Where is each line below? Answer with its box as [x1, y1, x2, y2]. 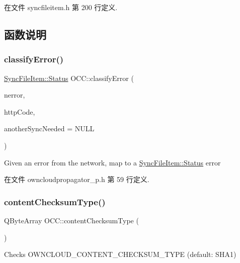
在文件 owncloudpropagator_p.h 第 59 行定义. [4, 174, 149, 185]
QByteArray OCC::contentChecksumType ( [4, 215, 139, 225]
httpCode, [4, 106, 35, 117]
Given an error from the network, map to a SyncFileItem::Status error [4, 157, 221, 167]
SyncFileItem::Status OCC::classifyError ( [4, 72, 134, 83]
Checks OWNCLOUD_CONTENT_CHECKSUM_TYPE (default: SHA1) [4, 249, 236, 259]
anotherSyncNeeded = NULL [4, 123, 95, 134]
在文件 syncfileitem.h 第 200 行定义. [4, 2, 118, 12]
